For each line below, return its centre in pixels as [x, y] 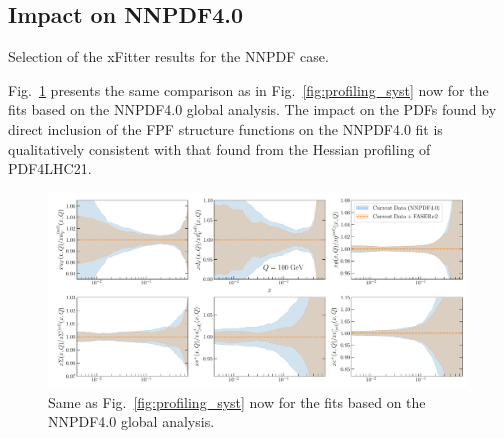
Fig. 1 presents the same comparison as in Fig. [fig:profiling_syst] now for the [248, 89]
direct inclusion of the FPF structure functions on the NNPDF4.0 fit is [225, 128]
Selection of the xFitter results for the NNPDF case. [168, 56]
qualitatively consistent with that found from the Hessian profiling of [219, 148]
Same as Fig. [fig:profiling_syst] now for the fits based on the [237, 401]
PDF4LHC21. [50, 168]
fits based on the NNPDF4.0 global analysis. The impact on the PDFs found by [252, 109]
